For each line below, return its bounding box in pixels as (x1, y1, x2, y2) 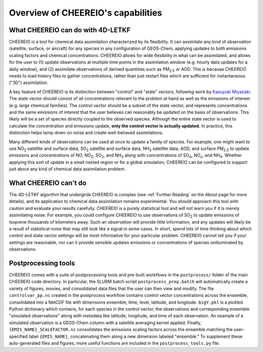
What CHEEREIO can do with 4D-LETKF (9, 26, 131, 34)
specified (9, 333, 28, 339)
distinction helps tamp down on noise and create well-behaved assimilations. (9, 130, 164, 136)
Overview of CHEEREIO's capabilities (9, 7, 163, 18)
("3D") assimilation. (9, 80, 48, 85)
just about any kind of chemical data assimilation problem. (9, 166, 126, 172)
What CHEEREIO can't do (9, 179, 87, 187)
